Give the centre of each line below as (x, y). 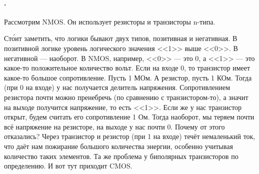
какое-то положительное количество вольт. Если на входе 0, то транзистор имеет (127, 68)
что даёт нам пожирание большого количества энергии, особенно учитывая (118, 146)
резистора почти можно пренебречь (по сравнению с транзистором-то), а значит (126, 97)
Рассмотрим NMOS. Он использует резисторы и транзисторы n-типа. (110, 21)
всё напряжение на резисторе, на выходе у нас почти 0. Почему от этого (114, 126)
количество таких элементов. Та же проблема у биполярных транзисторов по (121, 156)
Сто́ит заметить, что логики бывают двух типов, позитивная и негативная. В (121, 38)
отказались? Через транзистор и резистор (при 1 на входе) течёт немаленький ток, (130, 136)
